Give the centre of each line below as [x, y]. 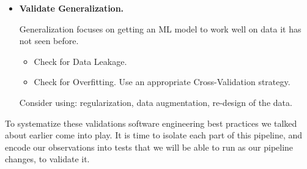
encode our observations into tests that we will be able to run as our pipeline [149, 147]
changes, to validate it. [47, 159]
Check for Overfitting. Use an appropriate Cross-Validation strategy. [162, 82]
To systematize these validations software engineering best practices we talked [151, 123]
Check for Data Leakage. [80, 61]
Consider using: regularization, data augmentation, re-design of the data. [156, 102]
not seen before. [49, 41]
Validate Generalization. [72, 8]
